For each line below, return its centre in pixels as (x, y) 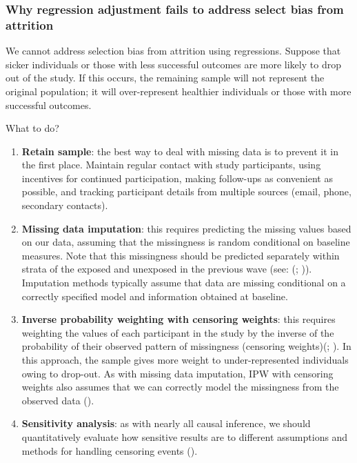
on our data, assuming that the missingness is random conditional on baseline (186, 242)
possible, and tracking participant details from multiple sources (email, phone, (186, 191)
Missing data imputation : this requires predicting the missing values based (186, 228)
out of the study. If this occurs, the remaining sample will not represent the (165, 78)
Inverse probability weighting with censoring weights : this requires (178, 319)
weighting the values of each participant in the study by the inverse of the (178, 332)
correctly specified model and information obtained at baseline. (155, 296)
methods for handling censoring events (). (110, 450)
